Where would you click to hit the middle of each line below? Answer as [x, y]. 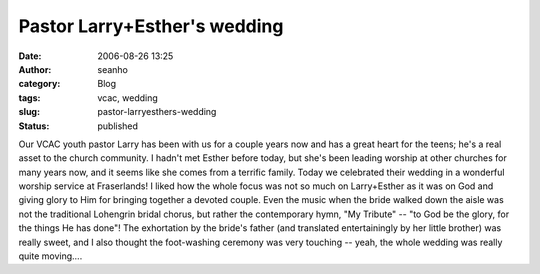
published [118, 126]
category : [39, 84]
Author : [35, 69]
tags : [29, 97]
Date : [30, 56]
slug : [29, 112]
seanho [113, 69]
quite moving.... [50, 256]
